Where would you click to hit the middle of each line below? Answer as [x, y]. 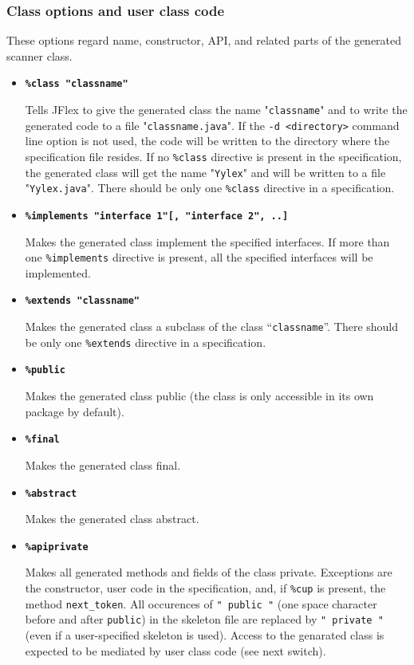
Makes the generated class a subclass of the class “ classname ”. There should [212, 327]
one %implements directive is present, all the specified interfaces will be [199, 257]
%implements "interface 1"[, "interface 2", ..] [157, 216]
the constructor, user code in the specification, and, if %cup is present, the [205, 588]
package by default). [75, 411]
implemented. [58, 272]
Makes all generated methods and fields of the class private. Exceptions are [209, 572]
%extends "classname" [82, 301]
